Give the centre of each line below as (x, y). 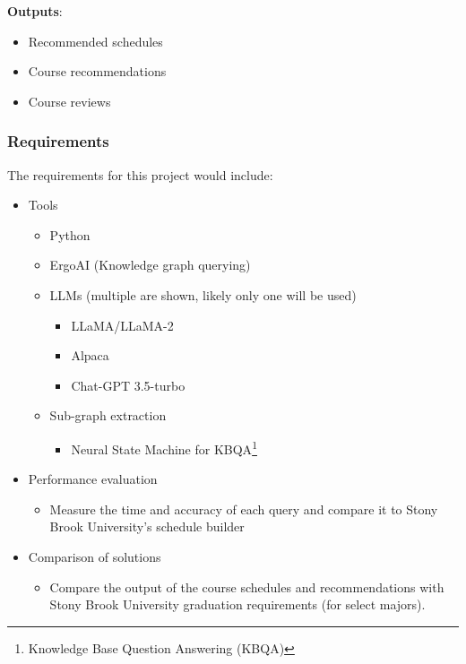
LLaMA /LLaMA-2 (122, 325)
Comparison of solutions (95, 556)
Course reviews (69, 101)
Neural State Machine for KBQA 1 (164, 447)
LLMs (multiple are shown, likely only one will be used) (203, 294)
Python (70, 234)
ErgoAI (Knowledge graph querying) (150, 265)
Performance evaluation (93, 479)
